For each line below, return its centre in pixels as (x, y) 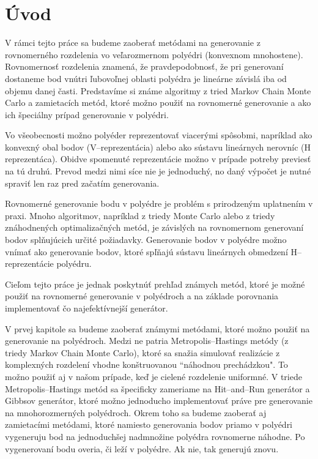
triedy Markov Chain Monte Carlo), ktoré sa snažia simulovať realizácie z (142, 352)
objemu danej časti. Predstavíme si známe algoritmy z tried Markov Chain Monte (158, 90)
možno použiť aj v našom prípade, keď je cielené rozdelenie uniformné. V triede (153, 376)
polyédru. (74, 263)
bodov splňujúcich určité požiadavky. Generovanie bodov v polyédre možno (146, 240)
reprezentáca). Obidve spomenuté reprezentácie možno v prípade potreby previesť (158, 159)
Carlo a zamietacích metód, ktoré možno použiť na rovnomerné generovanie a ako (158, 103)
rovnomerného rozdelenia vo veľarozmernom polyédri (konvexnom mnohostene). (154, 54)
